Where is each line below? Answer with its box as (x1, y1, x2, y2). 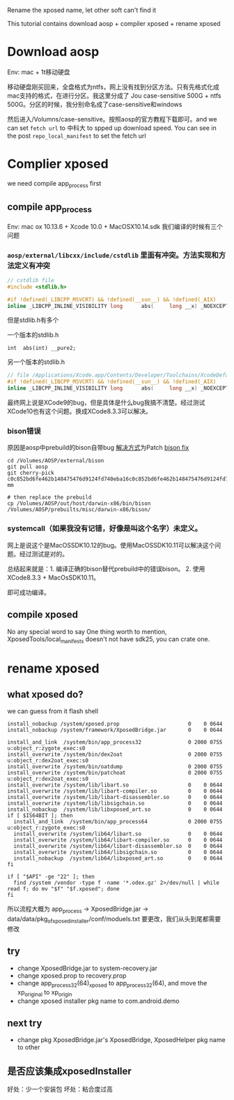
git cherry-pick (7, 469, 54, 477)
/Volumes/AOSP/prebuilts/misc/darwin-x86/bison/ (7, 506, 151, 513)
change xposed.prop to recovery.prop (17, 971, 127, 980)
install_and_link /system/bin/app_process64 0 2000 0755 (13, 819, 223, 826)
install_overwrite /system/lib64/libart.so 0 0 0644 (13, 830, 223, 837)
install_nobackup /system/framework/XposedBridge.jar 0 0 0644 (7, 726, 223, 734)
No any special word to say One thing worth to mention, (7, 627, 167, 636)
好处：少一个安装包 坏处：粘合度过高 (7, 1085, 113, 1093)
